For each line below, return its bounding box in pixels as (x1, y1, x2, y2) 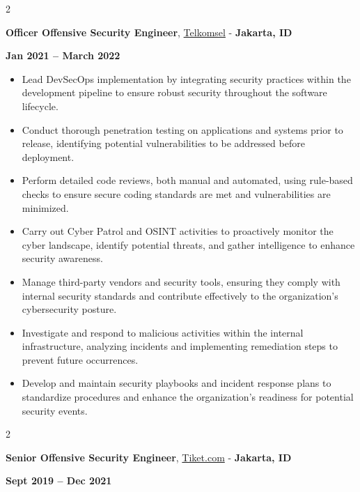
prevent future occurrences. (22, 352, 139, 367)
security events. (22, 403, 88, 417)
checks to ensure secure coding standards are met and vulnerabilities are (22, 186, 331, 201)
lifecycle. (22, 98, 58, 113)
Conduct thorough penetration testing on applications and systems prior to (22, 122, 343, 137)
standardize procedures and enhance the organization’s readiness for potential (22, 390, 354, 404)
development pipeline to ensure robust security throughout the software (22, 85, 327, 100)
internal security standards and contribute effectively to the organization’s (22, 288, 338, 302)
